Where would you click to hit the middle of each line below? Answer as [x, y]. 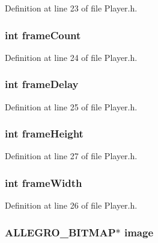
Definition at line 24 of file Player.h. [71, 57]
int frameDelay [42, 84]
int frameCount [43, 35]
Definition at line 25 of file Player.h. [71, 106]
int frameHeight [44, 134]
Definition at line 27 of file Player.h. [71, 156]
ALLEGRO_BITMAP [60, 232]
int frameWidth [44, 182]
